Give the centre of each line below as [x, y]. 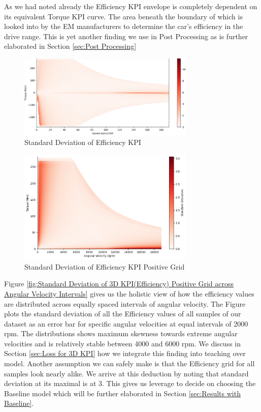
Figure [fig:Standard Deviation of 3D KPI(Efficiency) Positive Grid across [119, 284]
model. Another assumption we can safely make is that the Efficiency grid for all [129, 363]
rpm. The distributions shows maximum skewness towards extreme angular [121, 333]
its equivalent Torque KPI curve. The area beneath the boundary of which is [123, 16]
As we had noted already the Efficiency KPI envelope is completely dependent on [131, 6]
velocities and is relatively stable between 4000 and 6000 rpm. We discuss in [123, 343]
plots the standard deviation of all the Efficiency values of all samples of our [123, 314]
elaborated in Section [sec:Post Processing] [70, 46]
